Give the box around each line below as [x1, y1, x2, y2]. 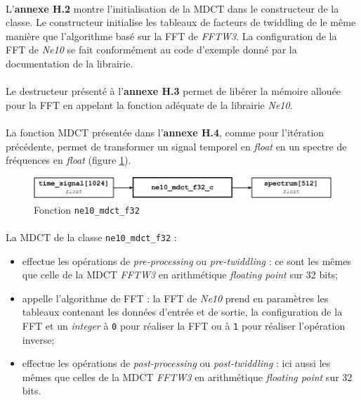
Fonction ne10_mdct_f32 [34, 202, 140, 217]
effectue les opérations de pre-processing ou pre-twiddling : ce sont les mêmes [22, 253, 351, 268]
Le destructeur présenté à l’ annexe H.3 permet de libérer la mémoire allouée [6, 84, 341, 98]
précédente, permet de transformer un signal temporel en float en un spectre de [6, 138, 347, 153]
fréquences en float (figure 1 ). [6, 153, 131, 167]
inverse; [22, 332, 55, 347]
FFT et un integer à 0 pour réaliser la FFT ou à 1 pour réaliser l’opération [22, 318, 346, 333]
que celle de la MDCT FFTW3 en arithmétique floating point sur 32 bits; [22, 267, 339, 282]
